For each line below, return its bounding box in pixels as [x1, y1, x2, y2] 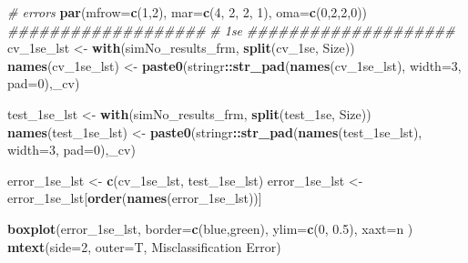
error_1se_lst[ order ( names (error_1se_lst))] [7, 188, 262, 207]
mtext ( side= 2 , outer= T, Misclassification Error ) [7, 237, 281, 256]
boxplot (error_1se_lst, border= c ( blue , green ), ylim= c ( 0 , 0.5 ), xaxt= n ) [7, 218, 413, 238]
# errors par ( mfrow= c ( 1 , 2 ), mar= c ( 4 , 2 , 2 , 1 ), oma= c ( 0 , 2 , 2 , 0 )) [7, 3, 368, 21]
